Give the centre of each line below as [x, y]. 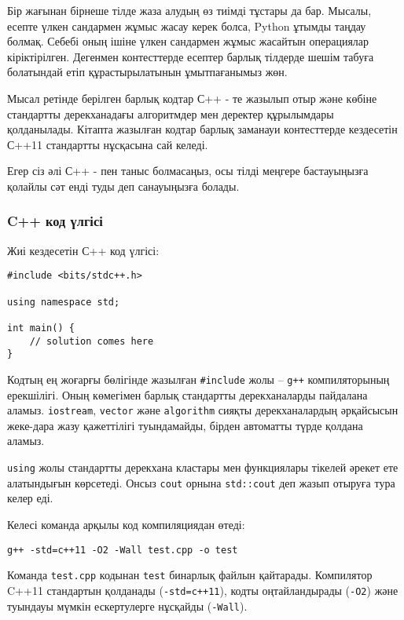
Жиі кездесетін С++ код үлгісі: [83, 250]
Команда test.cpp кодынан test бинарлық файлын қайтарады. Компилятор [190, 575]
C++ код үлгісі [55, 221]
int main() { [41, 328]
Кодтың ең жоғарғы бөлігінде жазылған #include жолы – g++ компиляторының [198, 379]
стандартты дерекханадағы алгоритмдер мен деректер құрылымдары [171, 113]
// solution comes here [92, 341]
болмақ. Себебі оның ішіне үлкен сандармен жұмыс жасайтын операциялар [188, 41]
